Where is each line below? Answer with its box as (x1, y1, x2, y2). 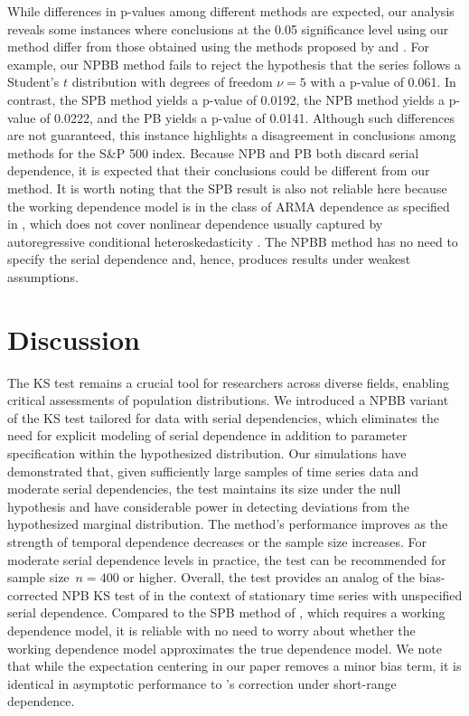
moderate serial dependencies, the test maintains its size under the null (7, 479, 401, 498)
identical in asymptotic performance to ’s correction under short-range (7, 674, 397, 692)
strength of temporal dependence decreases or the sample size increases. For (7, 532, 427, 551)
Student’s (7, 72, 60, 91)
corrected (7, 585, 59, 604)
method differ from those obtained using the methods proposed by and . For (7, 37, 429, 56)
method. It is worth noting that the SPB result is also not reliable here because (7, 178, 447, 197)
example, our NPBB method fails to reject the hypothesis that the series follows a (7, 54, 462, 73)
